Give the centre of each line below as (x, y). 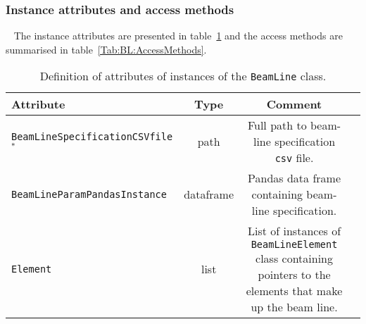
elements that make (294, 291)
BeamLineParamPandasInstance (89, 194)
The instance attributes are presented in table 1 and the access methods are (178, 36)
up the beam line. (294, 307)
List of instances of (295, 231)
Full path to (277, 125)
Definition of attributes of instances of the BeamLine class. (183, 76)
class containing (294, 258)
